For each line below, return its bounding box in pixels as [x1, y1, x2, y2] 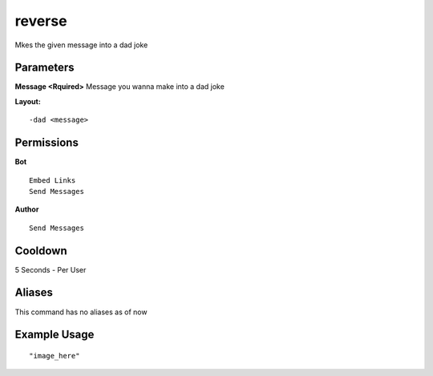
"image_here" [29, 351, 80, 360]
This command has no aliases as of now [14, 307, 148, 317]
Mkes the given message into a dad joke [14, 40, 148, 50]
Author [14, 204, 39, 214]
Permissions [14, 136, 79, 150]
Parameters [14, 61, 75, 75]
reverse [14, 12, 67, 30]
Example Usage [14, 328, 95, 342]
